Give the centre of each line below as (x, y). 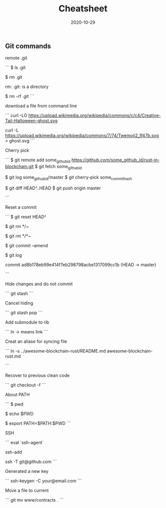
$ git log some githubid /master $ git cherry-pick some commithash (69, 178)
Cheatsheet (83, 9)
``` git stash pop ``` (24, 313)
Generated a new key (27, 471)
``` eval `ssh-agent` (24, 442)
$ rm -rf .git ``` (20, 96)
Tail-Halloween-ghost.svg (31, 121)
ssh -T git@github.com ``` (31, 462)
